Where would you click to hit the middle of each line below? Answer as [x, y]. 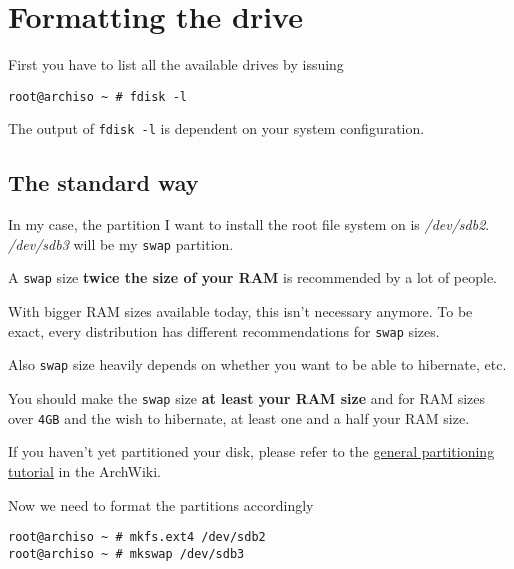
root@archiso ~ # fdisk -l [97, 96]
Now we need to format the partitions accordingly [161, 504]
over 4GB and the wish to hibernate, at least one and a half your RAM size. [239, 417]
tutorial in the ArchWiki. [84, 470]
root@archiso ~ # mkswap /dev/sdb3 [126, 553]
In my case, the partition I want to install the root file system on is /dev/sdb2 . [249, 224]
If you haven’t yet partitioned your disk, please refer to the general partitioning [251, 451]
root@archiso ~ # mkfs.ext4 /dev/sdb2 [137, 537]
